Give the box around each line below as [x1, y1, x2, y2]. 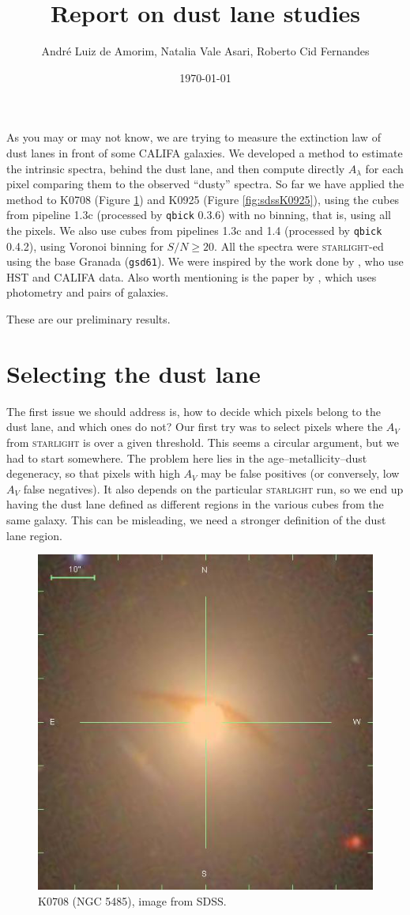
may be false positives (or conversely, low [201, 465, 400, 482]
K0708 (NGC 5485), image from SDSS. [38, 892, 227, 909]
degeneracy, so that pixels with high [6, 465, 180, 482]
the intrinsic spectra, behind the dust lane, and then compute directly [6, 160, 345, 176]
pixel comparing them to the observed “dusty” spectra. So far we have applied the [6, 176, 404, 192]
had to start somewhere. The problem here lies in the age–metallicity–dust [6, 449, 367, 466]
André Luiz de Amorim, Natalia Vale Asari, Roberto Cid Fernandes [41, 43, 370, 59]
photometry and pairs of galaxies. [6, 284, 169, 301]
